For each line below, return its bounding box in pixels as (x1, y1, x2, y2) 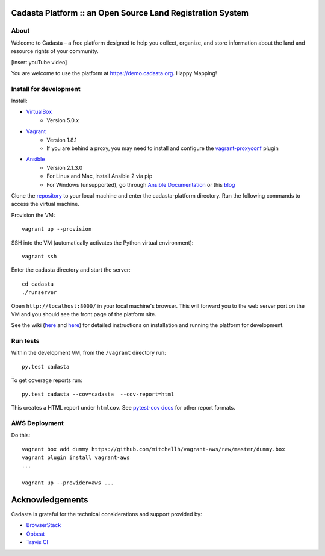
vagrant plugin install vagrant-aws (22, 454, 130, 461)
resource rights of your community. (11, 48, 99, 55)
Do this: (11, 431, 31, 439)
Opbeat (26, 530, 45, 537)
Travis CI (26, 539, 48, 546)
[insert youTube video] (11, 58, 67, 66)
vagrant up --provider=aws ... (22, 479, 114, 486)
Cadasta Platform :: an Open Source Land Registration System (11, 8, 249, 18)
